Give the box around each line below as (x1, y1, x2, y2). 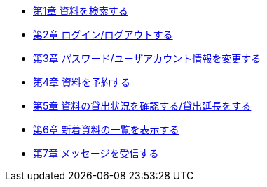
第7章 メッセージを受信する (33, 147, 159, 159)
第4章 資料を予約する (33, 76, 130, 88)
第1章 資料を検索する (33, 5, 128, 17)
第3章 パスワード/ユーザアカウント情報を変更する (33, 52, 261, 64)
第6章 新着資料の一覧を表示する (33, 124, 179, 135)
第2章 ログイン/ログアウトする (33, 29, 173, 40)
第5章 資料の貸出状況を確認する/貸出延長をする (33, 100, 252, 112)
